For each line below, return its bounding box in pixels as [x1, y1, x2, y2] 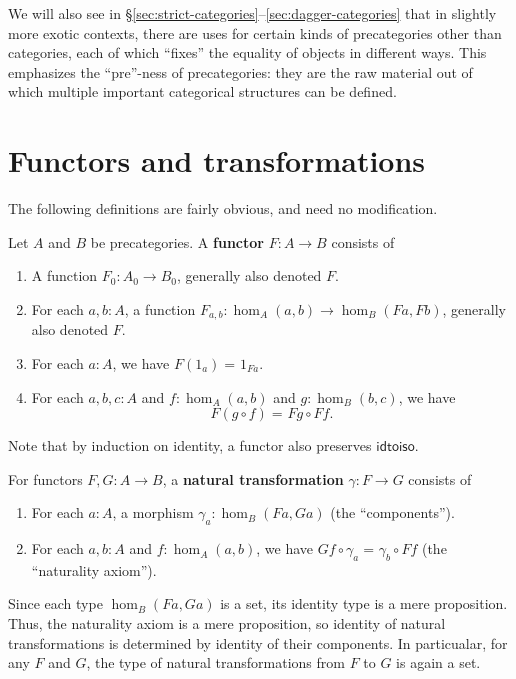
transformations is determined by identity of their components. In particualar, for [8, 632, 508, 653]
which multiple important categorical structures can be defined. [8, 81, 397, 102]
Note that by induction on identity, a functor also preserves [8, 435, 372, 456]
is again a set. [396, 652, 481, 673]
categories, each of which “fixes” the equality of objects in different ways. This [8, 42, 487, 63]
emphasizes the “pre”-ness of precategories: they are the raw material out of [8, 61, 473, 82]
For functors [8, 468, 83, 489]
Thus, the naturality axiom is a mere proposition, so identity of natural [8, 613, 446, 634]
